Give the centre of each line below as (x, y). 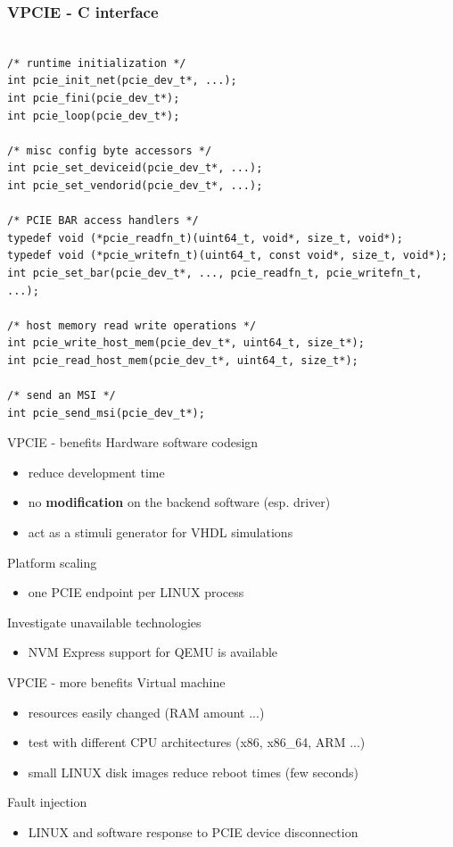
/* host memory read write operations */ (132, 325)
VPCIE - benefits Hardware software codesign (133, 442)
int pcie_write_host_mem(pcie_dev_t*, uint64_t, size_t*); (186, 343)
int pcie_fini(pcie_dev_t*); (94, 98)
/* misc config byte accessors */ (110, 150)
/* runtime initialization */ (97, 63)
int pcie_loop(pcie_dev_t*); (94, 116)
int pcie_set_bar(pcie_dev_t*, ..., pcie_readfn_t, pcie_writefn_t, (215, 273)
